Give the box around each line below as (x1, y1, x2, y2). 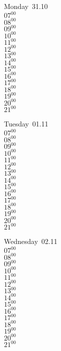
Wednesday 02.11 (4, 236, 58, 246)
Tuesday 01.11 (4, 118, 49, 129)
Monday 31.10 (4, 1, 48, 11)
